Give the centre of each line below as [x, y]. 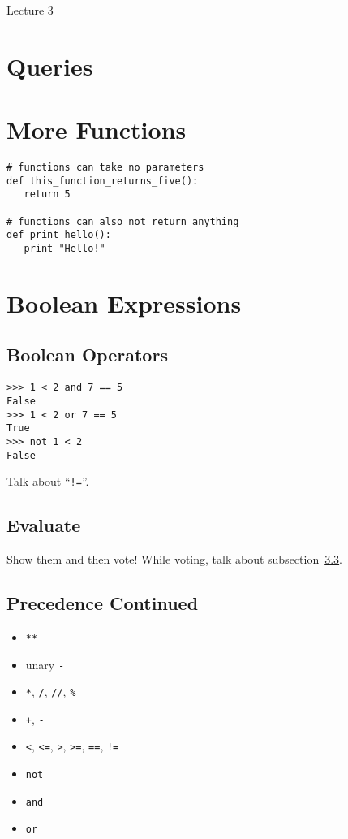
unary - [45, 664]
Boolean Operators [87, 355]
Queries [50, 65]
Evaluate [44, 525]
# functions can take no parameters [105, 168]
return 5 [47, 195]
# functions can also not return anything [123, 221]
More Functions [97, 130]
